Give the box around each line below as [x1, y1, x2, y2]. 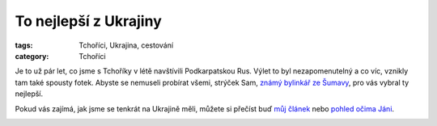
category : [15, 51, 49, 61]
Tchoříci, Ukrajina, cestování [78, 40, 174, 50]
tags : [15, 40, 33, 50]
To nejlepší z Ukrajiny [15, 12, 162, 30]
